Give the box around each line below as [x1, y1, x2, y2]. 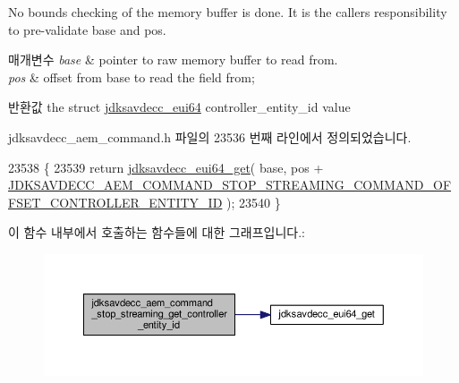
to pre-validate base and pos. [8, 20, 166, 38]
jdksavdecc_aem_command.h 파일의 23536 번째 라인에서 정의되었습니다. [8, 127, 412, 146]
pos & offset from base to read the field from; [8, 67, 255, 86]
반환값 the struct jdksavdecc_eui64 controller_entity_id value [8, 98, 351, 116]
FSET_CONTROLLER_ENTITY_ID [8, 192, 223, 211]
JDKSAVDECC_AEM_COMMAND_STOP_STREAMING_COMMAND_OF [8, 175, 452, 194]
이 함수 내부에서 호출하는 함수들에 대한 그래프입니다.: [8, 223, 305, 242]
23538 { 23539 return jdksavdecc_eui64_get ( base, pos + [8, 157, 324, 176]
